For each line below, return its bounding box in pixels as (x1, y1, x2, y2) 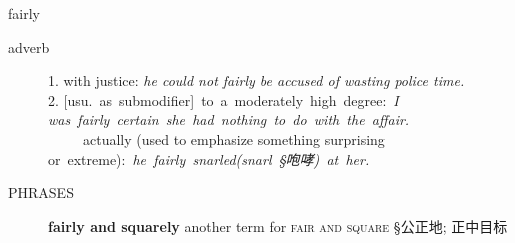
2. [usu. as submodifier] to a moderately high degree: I (48, 89, 399, 110)
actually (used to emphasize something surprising (82, 128, 385, 149)
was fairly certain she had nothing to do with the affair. (48, 109, 410, 130)
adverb (8, 36, 50, 57)
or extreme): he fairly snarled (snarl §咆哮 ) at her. (48, 148, 370, 169)
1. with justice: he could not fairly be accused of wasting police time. (48, 70, 465, 91)
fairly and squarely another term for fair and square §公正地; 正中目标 (48, 215, 508, 236)
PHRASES (8, 182, 74, 203)
